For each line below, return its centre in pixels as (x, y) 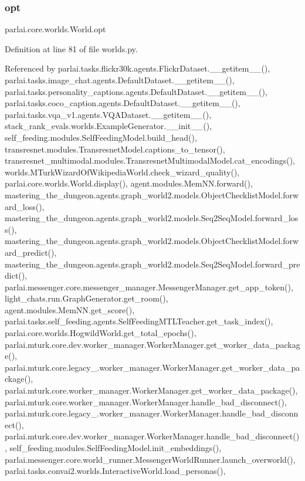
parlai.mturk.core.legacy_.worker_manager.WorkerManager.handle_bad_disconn (152, 413)
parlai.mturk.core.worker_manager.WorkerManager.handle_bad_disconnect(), (146, 402)
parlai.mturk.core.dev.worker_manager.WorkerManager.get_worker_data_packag (152, 344)
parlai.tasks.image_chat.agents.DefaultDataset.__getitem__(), (120, 80)
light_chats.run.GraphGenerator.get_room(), (87, 298)
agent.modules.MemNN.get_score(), (70, 309)
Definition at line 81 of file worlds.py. (71, 48)
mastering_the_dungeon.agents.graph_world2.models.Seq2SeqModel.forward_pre (152, 264)
